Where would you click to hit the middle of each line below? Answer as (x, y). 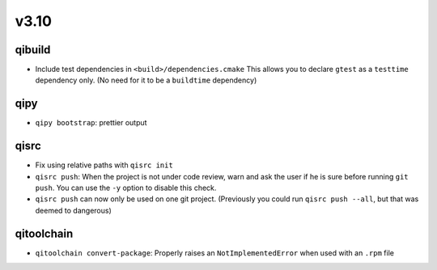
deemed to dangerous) (74, 210)
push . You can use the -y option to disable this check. (126, 188)
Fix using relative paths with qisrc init (104, 165)
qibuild (33, 50)
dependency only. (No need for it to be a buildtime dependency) (146, 80)
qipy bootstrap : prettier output (91, 123)
